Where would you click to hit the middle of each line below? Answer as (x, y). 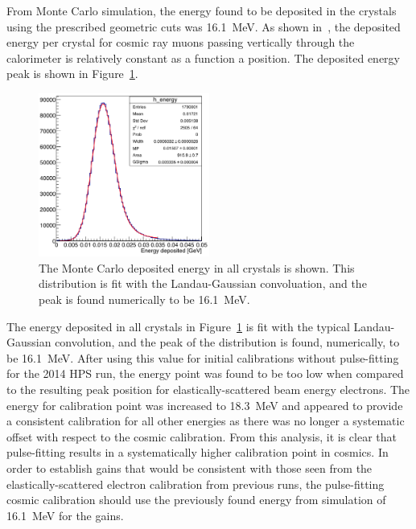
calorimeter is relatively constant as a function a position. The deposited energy (203, 57)
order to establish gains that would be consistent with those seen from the (189, 467)
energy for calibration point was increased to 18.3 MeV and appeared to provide (205, 405)
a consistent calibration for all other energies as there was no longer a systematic (206, 421)
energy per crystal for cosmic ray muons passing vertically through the (181, 42)
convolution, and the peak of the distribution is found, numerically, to (227, 342)
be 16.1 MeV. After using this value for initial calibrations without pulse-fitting (203, 357)
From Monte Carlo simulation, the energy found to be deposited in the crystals (202, 10)
